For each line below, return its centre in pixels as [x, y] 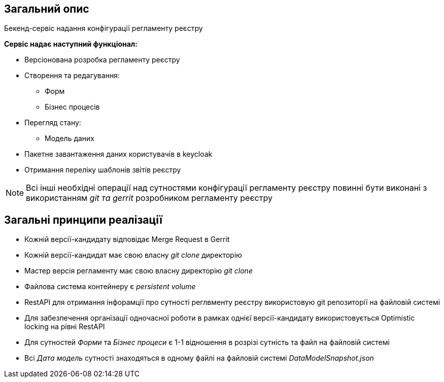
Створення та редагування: [72, 76]
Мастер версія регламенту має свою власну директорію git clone [139, 271]
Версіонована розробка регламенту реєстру [102, 60]
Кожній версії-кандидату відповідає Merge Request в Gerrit [127, 239]
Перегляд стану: [53, 123]
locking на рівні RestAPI [65, 327]
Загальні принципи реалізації [83, 220]
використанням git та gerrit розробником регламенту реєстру [149, 198]
